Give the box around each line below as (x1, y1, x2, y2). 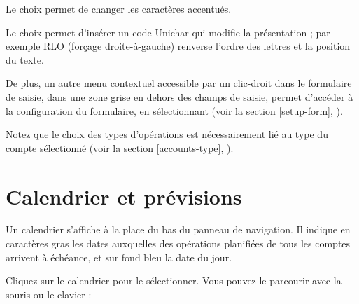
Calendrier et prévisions (6, 181, 242, 210)
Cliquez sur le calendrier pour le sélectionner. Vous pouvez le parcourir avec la (6, 273, 342, 288)
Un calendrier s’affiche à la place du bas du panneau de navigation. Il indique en (6, 222, 351, 237)
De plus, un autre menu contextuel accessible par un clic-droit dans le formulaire (6, 76, 352, 90)
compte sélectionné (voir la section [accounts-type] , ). (6, 140, 234, 155)
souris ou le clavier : (6, 286, 92, 301)
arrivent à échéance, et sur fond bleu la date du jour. (6, 249, 232, 264)
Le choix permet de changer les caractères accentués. (6, 1, 232, 15)
